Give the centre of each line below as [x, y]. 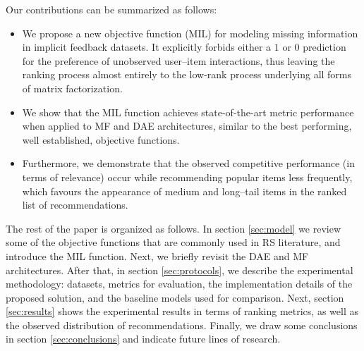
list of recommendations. [75, 205]
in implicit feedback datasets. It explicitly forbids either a [147, 47]
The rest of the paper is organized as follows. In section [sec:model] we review [174, 228]
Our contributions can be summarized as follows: [111, 9]
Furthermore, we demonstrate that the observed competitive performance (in [188, 163]
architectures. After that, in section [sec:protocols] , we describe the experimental [180, 270]
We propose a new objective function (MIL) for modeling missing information [190, 33]
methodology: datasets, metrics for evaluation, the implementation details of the [179, 284]
